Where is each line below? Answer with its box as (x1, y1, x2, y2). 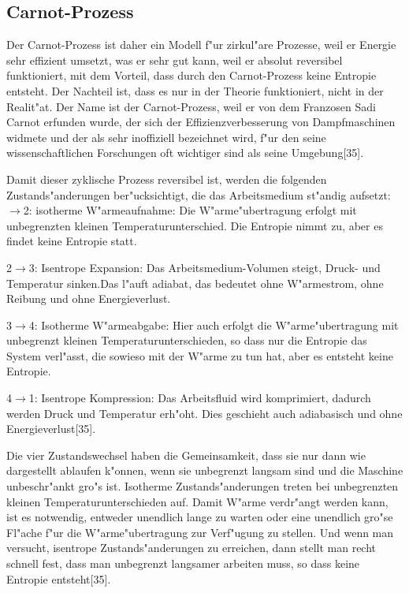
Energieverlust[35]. (6, 420, 96, 437)
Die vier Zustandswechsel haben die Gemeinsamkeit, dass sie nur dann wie (6, 446, 366, 463)
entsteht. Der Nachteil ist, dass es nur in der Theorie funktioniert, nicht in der (6, 82, 384, 99)
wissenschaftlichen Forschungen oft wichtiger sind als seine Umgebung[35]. (6, 144, 364, 161)
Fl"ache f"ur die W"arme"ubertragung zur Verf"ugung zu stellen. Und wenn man (6, 524, 394, 540)
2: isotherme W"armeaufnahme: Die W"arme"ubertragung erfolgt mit (23, 202, 357, 218)
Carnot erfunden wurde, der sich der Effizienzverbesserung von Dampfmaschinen (6, 114, 396, 130)
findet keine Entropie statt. (6, 233, 137, 249)
